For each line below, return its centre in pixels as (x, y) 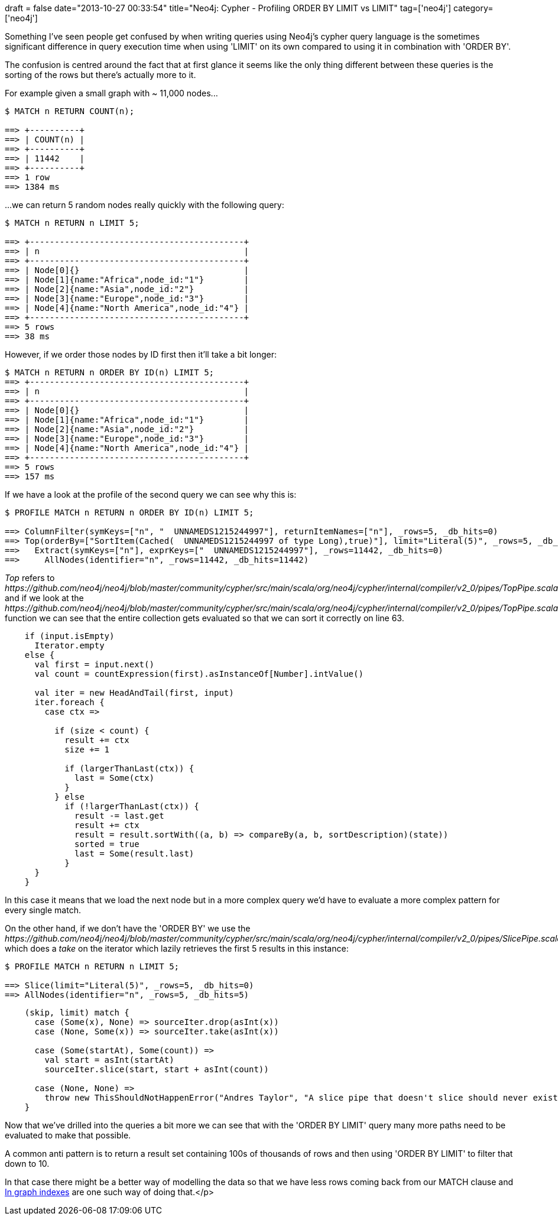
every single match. (43, 910)
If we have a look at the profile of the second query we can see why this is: (151, 494)
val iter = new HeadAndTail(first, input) (134, 693)
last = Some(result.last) (134, 854)
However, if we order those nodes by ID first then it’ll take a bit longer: (141, 354)
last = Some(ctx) (114, 778)
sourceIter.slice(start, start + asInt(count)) (157, 1069)
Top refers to (30, 578)
